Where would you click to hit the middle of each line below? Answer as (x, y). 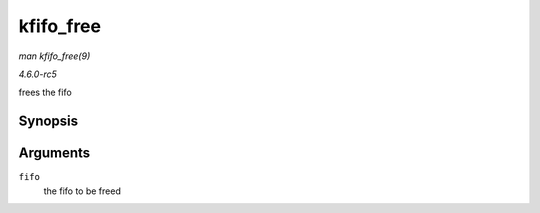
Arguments (54, 153)
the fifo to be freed (82, 191)
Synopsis (48, 121)
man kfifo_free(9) (54, 56)
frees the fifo (45, 92)
